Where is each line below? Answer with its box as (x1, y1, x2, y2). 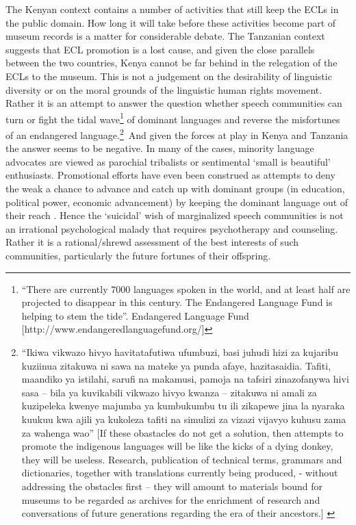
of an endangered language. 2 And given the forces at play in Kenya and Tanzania (5, 126, 348, 142)
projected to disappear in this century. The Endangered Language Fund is (21, 295, 333, 309)
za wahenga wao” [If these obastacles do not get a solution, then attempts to (21, 425, 344, 439)
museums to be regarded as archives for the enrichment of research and (21, 492, 320, 507)
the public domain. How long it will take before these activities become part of (5, 15, 336, 29)
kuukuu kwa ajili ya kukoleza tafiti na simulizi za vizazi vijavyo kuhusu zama (21, 411, 346, 426)
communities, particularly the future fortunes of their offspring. (5, 248, 271, 262)
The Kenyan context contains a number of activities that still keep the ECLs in (5, 2, 339, 16)
